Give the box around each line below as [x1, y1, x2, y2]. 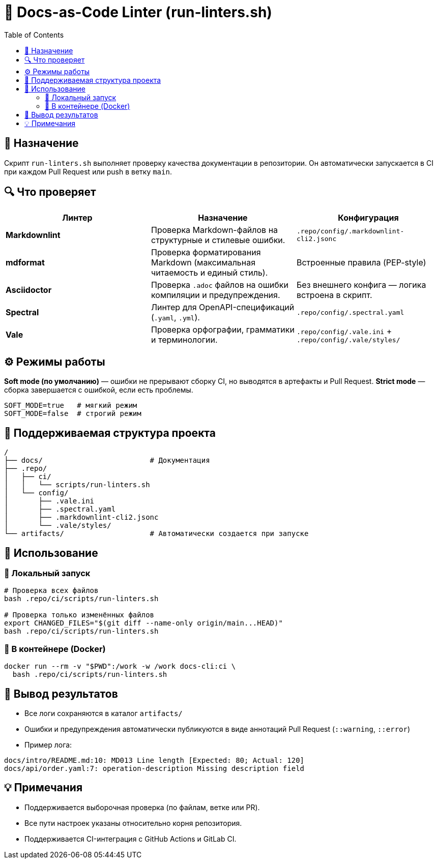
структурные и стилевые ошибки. [151, 235, 285, 246]
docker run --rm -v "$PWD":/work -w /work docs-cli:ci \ [4, 662, 236, 671]
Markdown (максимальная [151, 257, 256, 268]
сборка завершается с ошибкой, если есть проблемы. [4, 385, 193, 395]
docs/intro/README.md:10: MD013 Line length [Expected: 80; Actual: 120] [4, 756, 305, 764]
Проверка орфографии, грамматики [151, 324, 295, 335]
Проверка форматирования [151, 247, 261, 258]
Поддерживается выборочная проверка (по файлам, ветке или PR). [24, 802, 260, 812]
